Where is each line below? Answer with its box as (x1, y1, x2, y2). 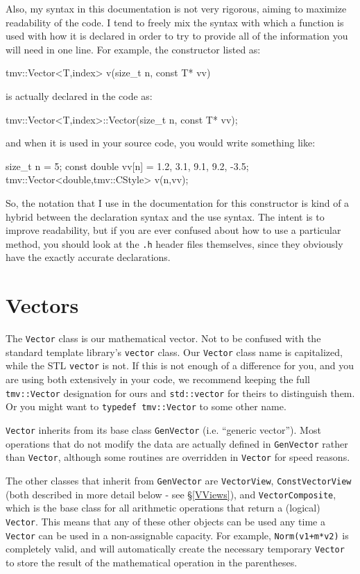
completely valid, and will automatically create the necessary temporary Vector (6, 541, 345, 556)
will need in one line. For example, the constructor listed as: (6, 42, 261, 56)
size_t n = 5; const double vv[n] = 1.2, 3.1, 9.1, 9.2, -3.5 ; (6, 158, 249, 173)
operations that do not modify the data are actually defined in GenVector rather (6, 436, 348, 450)
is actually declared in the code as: (6, 88, 153, 103)
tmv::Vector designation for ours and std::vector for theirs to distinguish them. (6, 385, 355, 400)
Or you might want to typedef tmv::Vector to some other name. (6, 399, 286, 414)
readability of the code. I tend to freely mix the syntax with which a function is (6, 15, 344, 29)
